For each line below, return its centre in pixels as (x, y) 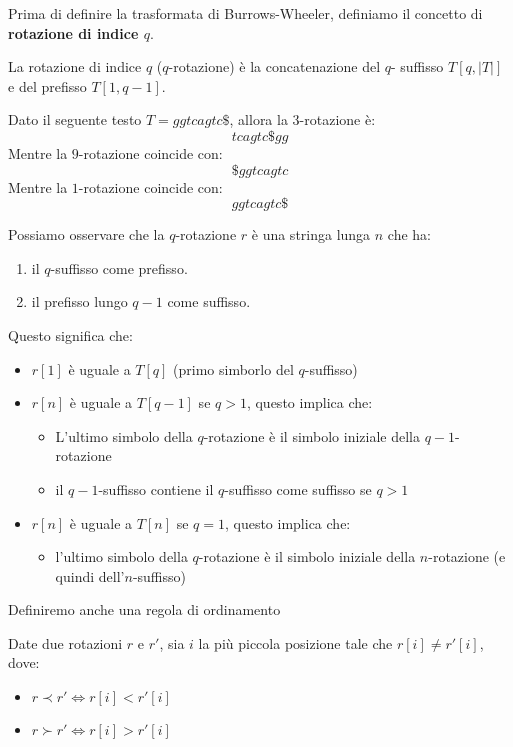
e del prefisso (47, 85)
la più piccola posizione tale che (295, 642)
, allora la (258, 119)
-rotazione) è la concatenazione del (274, 66)
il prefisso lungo (79, 301)
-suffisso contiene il (156, 488)
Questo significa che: (70, 334)
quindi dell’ (90, 575)
